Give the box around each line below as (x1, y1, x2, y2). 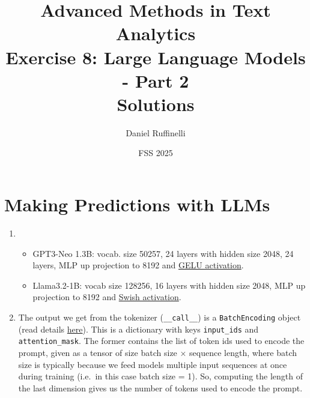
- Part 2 (122, 68, 189, 92)
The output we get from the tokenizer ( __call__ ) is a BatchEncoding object (18, 310, 301, 323)
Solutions (117, 91, 195, 116)
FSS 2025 (138, 146, 173, 159)
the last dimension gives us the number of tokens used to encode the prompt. (18, 381, 303, 394)
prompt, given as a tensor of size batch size (18, 346, 177, 358)
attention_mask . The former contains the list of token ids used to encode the (18, 334, 305, 347)
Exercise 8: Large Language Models (5, 44, 306, 69)
